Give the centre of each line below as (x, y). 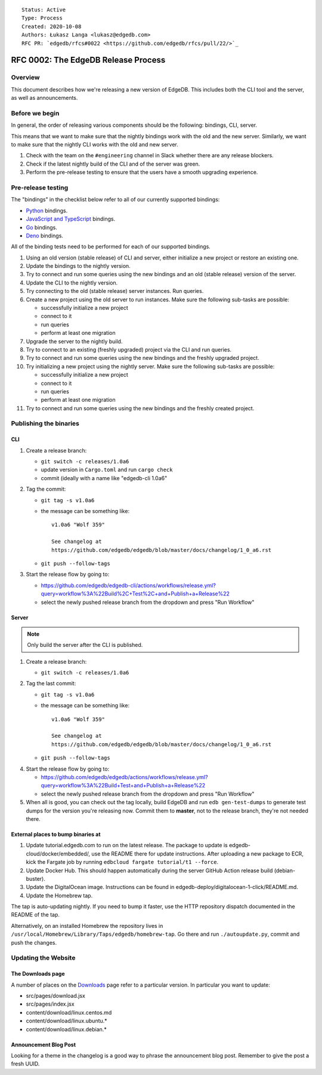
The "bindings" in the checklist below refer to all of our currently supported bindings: (115, 200)
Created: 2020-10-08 (52, 26)
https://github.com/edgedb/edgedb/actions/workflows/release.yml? (124, 777)
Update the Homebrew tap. (59, 895)
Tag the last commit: (51, 683)
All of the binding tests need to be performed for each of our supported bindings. (111, 247)
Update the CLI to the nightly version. (72, 283)
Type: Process (42, 18)
